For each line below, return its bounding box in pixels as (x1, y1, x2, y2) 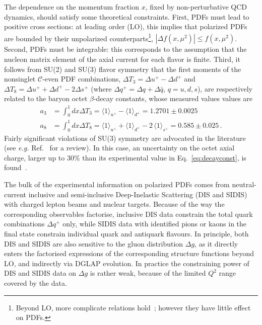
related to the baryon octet (4, 93, 88, 104)
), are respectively (197, 83, 252, 94)
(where (91, 83, 112, 94)
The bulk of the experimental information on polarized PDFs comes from (4, 179, 230, 190)
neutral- (232, 179, 256, 190)
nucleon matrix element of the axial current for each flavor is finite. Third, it (4, 54, 240, 64)
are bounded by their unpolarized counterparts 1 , (4, 31, 153, 43)
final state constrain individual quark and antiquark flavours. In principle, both (4, 228, 249, 238)
